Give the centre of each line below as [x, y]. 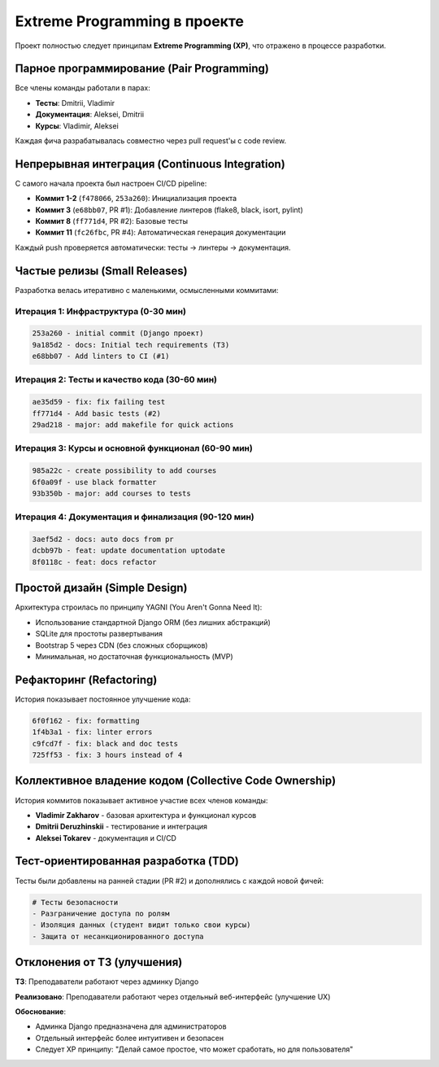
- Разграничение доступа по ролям [101, 913]
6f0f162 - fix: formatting [86, 721]
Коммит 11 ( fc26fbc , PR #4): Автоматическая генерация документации [161, 233]
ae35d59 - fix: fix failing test [99, 402]
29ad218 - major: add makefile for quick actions [133, 425]
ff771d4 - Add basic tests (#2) [97, 413]
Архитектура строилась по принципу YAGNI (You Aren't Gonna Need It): [139, 607]
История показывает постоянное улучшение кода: [103, 699]
